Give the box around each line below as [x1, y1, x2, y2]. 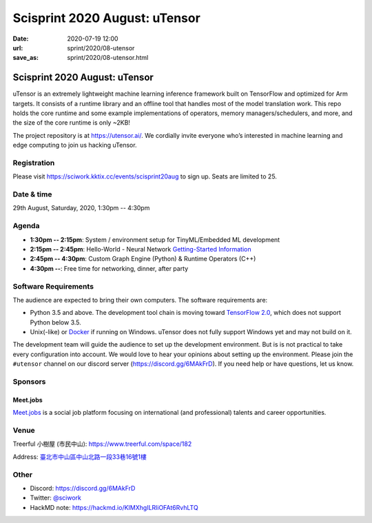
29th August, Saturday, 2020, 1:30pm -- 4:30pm [12, 204, 150, 212]
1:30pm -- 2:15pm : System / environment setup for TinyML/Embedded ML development [30, 235, 280, 244]
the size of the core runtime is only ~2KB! [12, 119, 131, 127]
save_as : [12, 54, 39, 62]
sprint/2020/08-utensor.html [67, 54, 149, 62]
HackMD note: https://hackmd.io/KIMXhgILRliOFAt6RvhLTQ [30, 503, 199, 511]
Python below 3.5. [30, 318, 82, 327]
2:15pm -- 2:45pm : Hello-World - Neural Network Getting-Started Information [30, 245, 251, 253]
